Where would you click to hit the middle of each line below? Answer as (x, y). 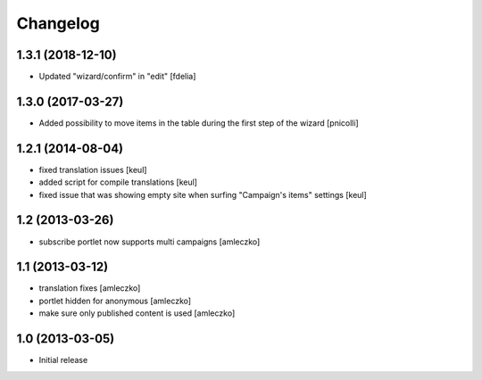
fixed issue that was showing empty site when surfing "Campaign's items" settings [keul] (203, 194)
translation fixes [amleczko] (90, 288)
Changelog (58, 23)
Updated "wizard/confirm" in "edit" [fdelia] (117, 77)
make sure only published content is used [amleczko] (137, 313)
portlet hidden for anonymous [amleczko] (115, 301)
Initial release (63, 360)
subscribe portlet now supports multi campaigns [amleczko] (150, 242)
